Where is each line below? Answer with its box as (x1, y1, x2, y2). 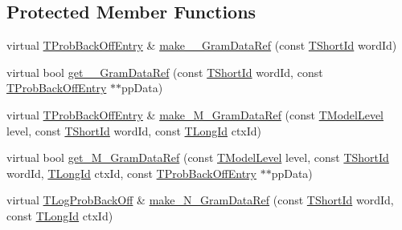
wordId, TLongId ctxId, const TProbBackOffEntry (6, 164, 256, 181)
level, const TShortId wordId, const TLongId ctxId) (6, 122, 262, 139)
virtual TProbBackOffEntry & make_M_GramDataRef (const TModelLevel (6, 106, 384, 123)
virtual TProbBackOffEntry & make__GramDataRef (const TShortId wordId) (6, 37, 397, 54)
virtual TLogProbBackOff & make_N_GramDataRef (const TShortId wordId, (6, 192, 394, 208)
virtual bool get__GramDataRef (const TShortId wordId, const (6, 63, 323, 80)
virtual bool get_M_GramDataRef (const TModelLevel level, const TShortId (6, 149, 389, 166)
